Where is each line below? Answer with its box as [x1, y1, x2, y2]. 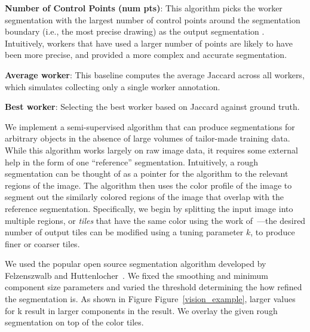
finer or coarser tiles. [5, 237, 80, 250]
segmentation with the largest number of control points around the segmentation [5, 13, 300, 26]
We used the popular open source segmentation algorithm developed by [5, 257, 266, 270]
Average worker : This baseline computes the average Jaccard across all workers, [5, 68, 305, 81]
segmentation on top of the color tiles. [5, 316, 144, 328]
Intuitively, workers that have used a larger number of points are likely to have [5, 36, 293, 49]
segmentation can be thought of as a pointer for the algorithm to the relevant [5, 167, 288, 180]
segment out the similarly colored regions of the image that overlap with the [5, 190, 284, 203]
